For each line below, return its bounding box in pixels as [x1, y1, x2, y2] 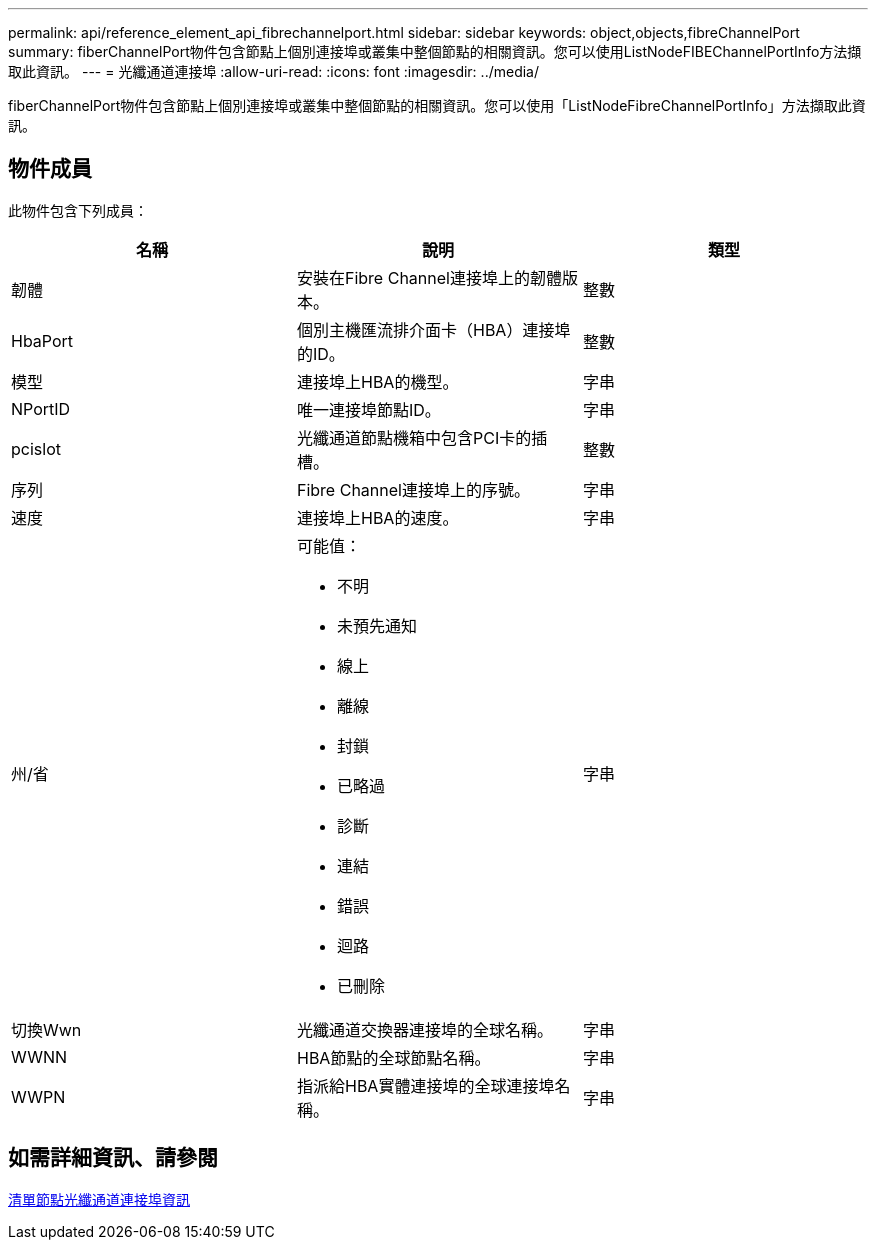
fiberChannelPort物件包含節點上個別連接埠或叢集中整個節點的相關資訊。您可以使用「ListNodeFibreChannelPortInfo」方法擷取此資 [8, 97, 866, 114]
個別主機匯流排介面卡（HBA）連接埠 [296, 319, 571, 340]
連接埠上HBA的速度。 [296, 507, 459, 528]
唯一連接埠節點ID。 [296, 399, 441, 420]
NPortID [11, 398, 71, 419]
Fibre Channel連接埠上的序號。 [296, 479, 530, 500]
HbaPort [11, 330, 74, 351]
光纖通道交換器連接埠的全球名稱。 [296, 1019, 553, 1040]
